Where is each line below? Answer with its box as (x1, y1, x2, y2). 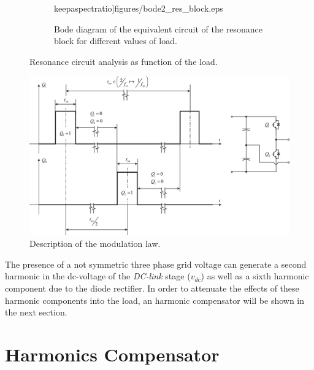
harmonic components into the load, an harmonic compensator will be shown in (5, 293, 305, 306)
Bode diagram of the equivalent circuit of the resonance (54, 22, 262, 35)
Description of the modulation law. (29, 237, 161, 250)
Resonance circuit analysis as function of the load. (29, 55, 218, 67)
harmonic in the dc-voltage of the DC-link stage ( (5, 270, 191, 282)
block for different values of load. (54, 34, 177, 47)
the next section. (5, 306, 67, 319)
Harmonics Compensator (5, 341, 220, 366)
